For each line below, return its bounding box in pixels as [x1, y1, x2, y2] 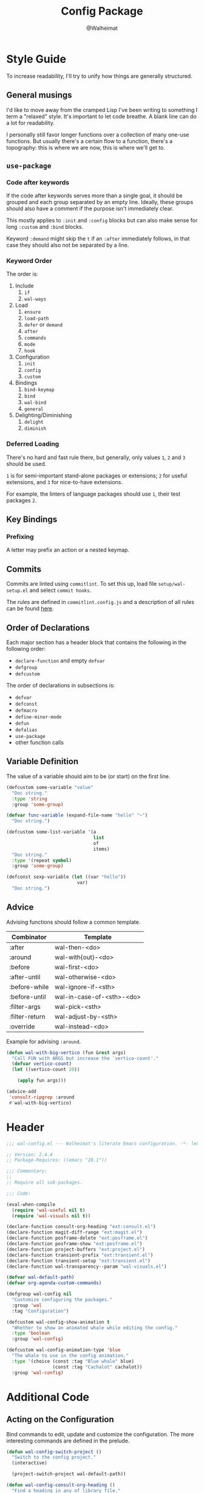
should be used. [6, 460, 47, 467]
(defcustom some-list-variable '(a [6, 829, 97, 835]
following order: [6, 645, 46, 653]
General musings [6, 90, 72, 100]
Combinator [11, 933, 47, 941]
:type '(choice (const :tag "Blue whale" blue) [12, 1358, 135, 1365]
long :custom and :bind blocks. [6, 223, 84, 231]
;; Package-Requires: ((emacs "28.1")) [6, 1157, 107, 1164]
